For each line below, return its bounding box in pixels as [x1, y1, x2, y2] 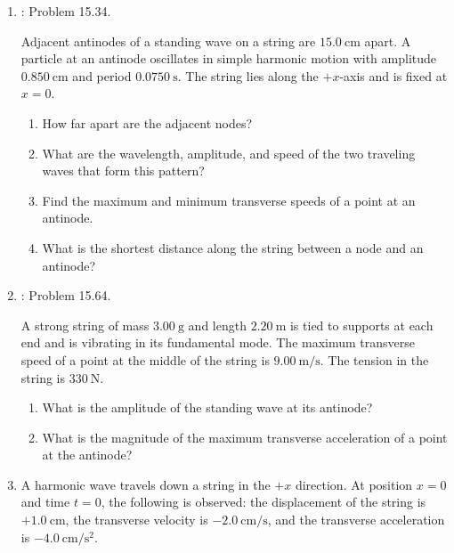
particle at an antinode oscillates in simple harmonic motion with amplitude [20, 49, 437, 68]
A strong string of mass [20, 315, 150, 334]
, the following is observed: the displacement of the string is [101, 492, 426, 511]
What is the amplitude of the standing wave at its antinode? [42, 398, 373, 417]
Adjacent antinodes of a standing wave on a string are [20, 31, 316, 50]
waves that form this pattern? [42, 161, 205, 180]
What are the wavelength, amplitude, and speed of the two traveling [42, 143, 416, 162]
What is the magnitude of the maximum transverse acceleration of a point [42, 427, 448, 446]
